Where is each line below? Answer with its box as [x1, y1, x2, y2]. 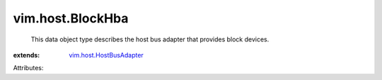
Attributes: [13, 64, 44, 72]
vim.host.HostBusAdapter [69, 51, 144, 59]
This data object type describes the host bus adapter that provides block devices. [30, 35, 270, 44]
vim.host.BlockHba [13, 11, 129, 26]
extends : [13, 51, 40, 59]
